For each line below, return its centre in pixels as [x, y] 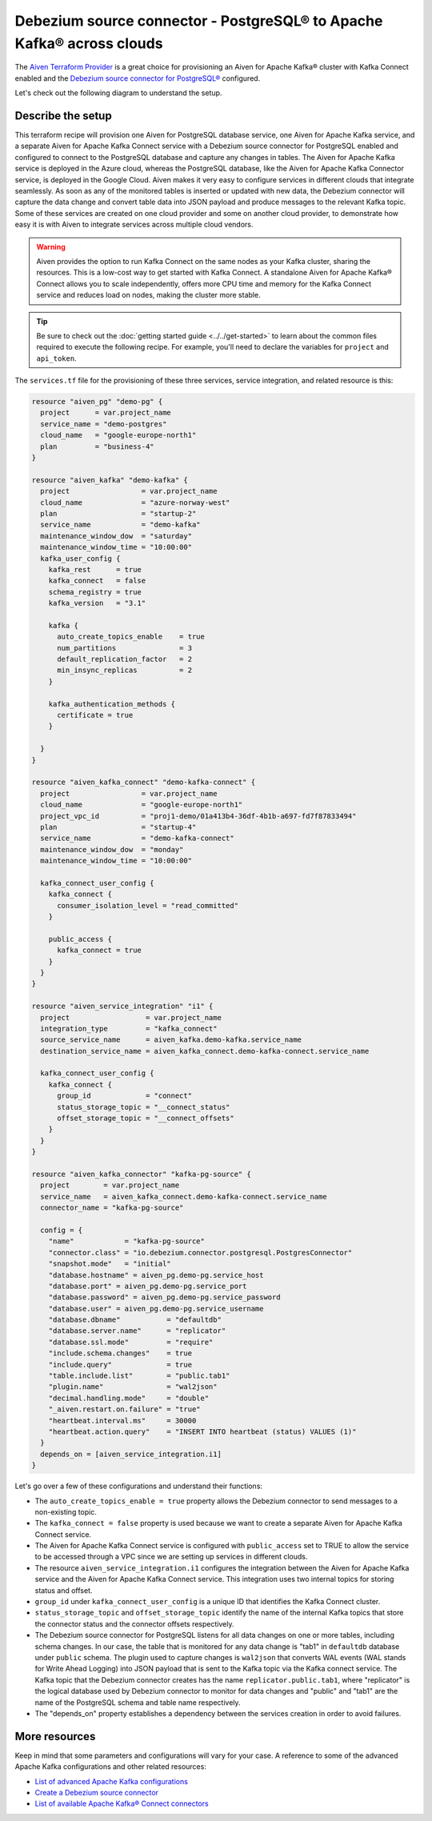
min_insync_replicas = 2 [124, 670]
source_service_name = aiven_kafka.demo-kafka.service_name [171, 1040]
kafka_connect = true [99, 951]
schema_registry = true [95, 592]
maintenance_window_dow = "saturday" [116, 536]
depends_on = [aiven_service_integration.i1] [131, 1454]
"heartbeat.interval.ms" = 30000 [122, 1421]
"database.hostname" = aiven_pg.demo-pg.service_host [156, 1275]
